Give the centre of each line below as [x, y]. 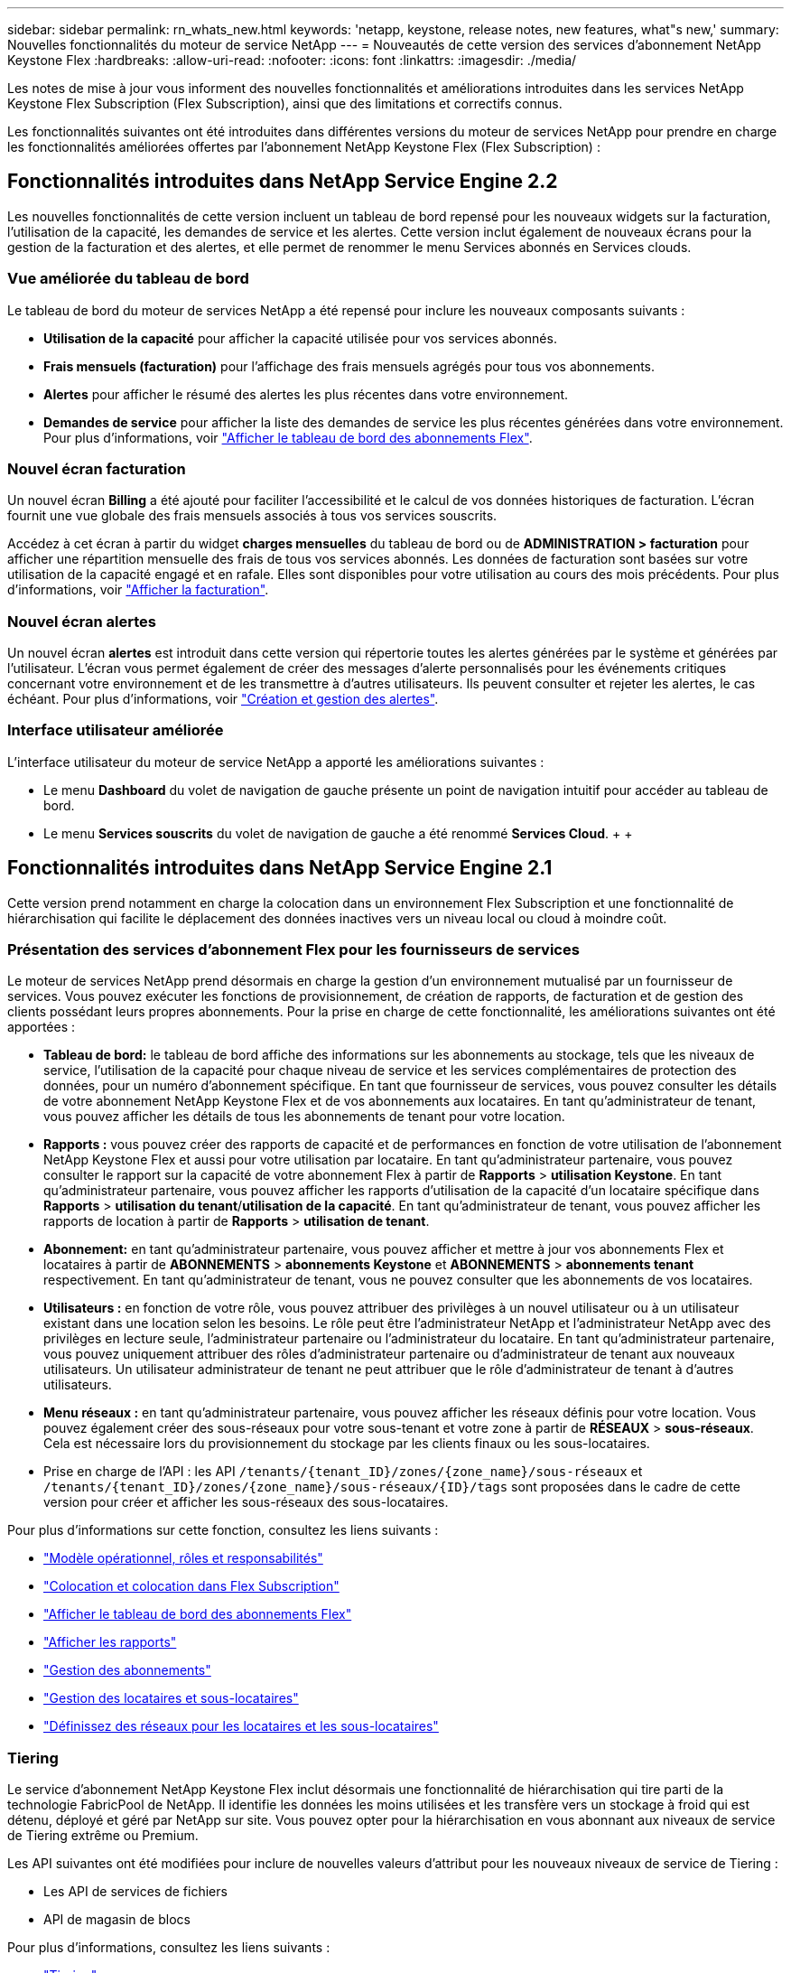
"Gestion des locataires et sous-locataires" [171, 1698]
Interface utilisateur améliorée [116, 730]
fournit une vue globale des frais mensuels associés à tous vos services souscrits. [252, 516]
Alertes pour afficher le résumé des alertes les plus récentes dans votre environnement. [306, 394]
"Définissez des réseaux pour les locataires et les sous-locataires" [241, 1726]
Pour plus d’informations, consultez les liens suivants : [169, 1948]
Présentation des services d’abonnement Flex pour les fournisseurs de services [293, 950]
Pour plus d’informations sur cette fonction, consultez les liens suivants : [223, 1530]
